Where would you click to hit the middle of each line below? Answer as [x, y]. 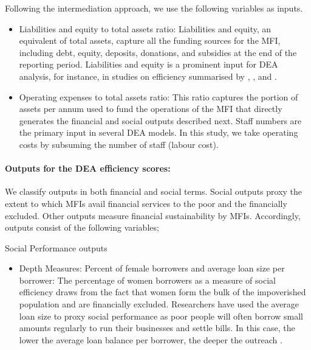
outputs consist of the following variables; [82, 227]
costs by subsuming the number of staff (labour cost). [119, 144]
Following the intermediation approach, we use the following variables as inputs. [154, 8]
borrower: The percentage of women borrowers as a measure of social [147, 280]
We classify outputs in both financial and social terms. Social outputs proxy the [154, 191]
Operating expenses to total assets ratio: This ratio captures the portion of [159, 96]
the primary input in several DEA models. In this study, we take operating [159, 132]
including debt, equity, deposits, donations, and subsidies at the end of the [158, 52]
